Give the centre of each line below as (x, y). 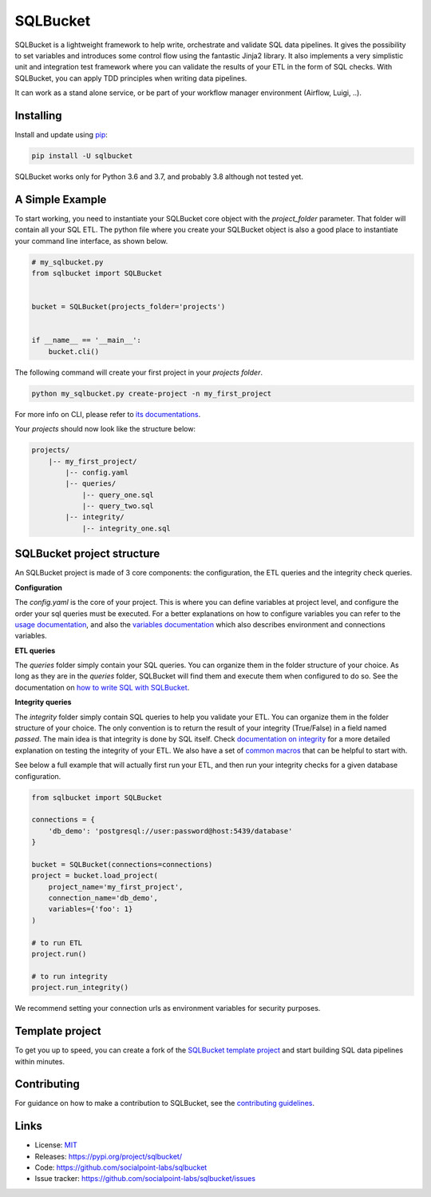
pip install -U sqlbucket (82, 156)
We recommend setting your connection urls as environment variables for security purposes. (168, 1008)
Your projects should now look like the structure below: (105, 429)
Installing (39, 115)
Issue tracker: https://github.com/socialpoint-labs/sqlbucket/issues (145, 1179)
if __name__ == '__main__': (86, 340)
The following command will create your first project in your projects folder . (139, 372)
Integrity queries (43, 702)
